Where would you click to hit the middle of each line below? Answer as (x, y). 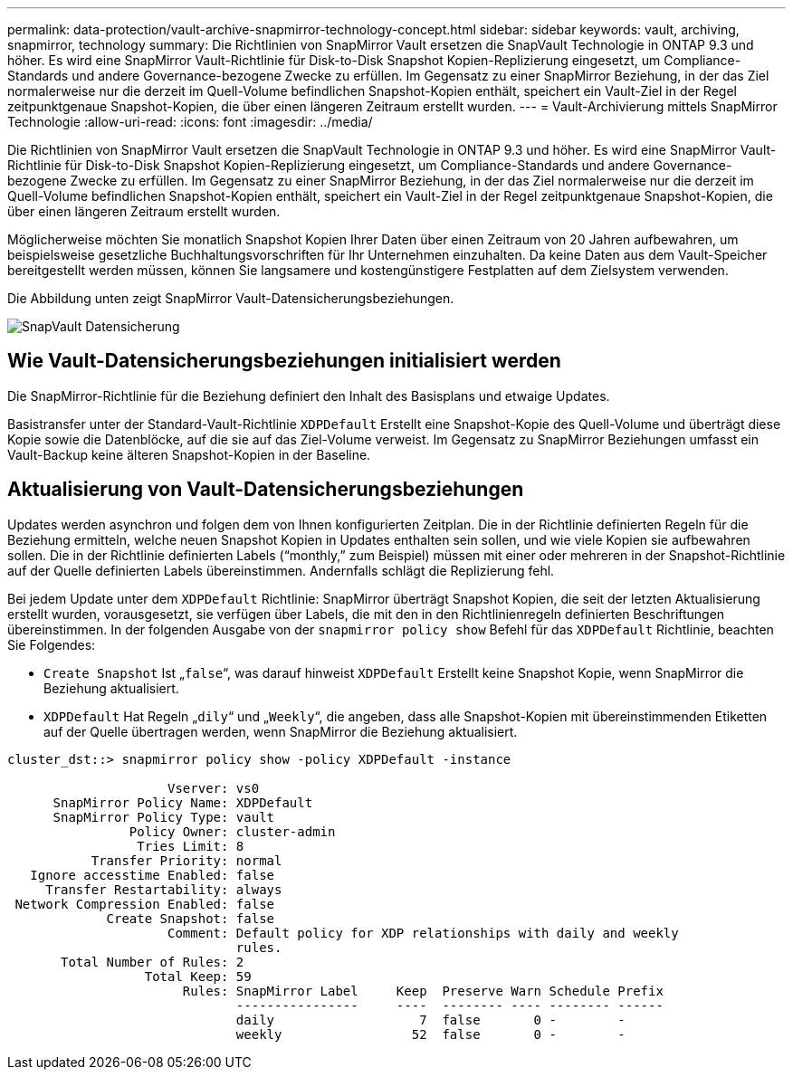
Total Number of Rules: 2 (153, 962)
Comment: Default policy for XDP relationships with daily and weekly (423, 933)
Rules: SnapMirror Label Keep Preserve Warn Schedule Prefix (423, 991)
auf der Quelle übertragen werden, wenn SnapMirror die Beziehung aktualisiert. (281, 731)
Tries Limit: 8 (191, 846)
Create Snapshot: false (191, 918)
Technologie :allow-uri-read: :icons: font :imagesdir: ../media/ (190, 122)
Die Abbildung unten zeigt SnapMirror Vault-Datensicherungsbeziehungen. (231, 298)
